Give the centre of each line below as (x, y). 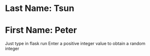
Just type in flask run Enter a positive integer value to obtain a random (75, 44)
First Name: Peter (41, 30)
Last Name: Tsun (40, 8)
